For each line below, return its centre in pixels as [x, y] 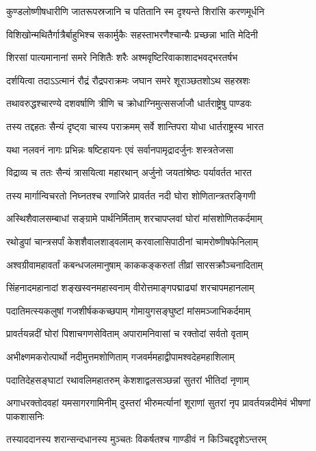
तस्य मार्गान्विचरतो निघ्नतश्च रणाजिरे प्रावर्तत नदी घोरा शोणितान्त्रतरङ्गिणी [131, 195]
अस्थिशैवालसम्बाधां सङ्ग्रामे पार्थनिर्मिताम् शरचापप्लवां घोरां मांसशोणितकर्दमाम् [134, 218]
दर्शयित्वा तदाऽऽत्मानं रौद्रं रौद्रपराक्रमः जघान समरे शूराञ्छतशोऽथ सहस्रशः [128, 80]
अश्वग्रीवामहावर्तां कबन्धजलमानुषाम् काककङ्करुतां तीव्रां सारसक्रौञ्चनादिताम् [135, 264]
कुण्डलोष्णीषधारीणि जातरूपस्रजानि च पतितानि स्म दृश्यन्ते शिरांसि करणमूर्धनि [135, 11]
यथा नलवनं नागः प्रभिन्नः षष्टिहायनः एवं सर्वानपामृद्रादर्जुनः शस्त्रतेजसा [120, 149]
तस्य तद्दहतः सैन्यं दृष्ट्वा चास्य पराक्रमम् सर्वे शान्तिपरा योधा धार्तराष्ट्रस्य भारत [135, 126]
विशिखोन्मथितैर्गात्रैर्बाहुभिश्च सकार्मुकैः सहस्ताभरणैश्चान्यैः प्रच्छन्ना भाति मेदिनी [132, 34]
